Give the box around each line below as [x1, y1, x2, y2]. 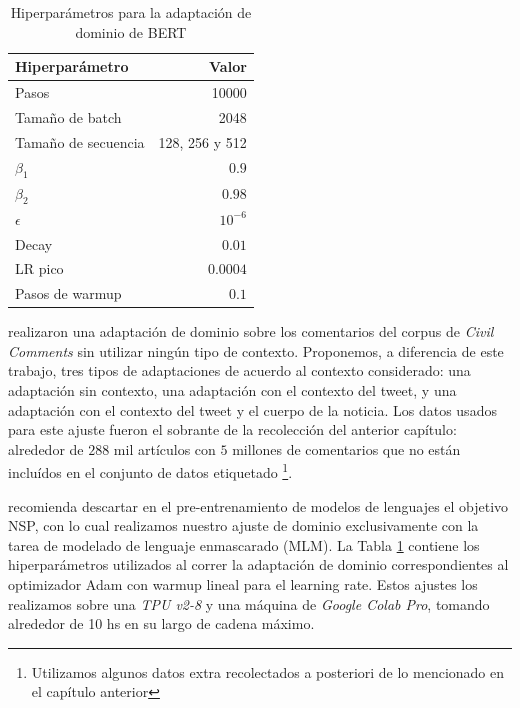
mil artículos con [113, 438, 216, 459]
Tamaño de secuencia [15, 131, 145, 152]
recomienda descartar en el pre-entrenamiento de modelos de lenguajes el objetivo [8, 495, 509, 516]
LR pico [15, 258, 64, 279]
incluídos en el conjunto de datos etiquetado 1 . [8, 459, 293, 483]
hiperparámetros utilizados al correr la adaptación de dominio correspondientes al [8, 554, 509, 575]
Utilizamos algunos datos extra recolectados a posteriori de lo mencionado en [31, 661, 505, 682]
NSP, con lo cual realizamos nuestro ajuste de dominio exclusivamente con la [8, 515, 479, 536]
